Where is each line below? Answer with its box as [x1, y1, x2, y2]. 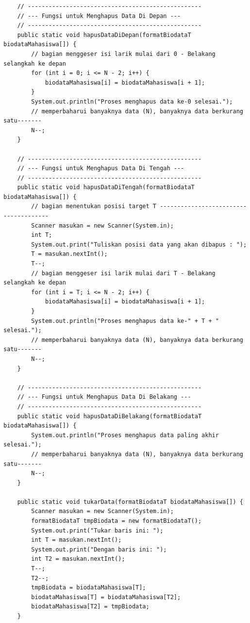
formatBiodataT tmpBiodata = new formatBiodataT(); [31, 517, 202, 525]
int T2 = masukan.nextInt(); [31, 555, 125, 563]
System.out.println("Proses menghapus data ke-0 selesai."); [31, 98, 233, 105]
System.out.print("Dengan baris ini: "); [31, 546, 167, 553]
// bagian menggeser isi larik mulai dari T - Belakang [31, 269, 216, 277]
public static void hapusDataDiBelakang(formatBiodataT [17, 412, 202, 420]
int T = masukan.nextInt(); [31, 536, 122, 544]
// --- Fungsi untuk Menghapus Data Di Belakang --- [17, 393, 191, 401]
